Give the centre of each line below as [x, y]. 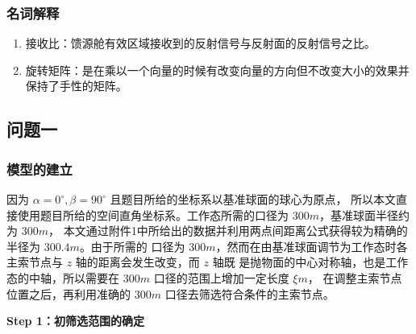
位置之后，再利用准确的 [69, 293]
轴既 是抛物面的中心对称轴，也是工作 [310, 262]
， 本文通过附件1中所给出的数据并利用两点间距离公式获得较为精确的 [228, 231]
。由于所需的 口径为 [132, 246]
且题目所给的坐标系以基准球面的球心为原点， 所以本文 [253, 199]
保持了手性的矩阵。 [76, 86]
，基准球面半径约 [364, 214]
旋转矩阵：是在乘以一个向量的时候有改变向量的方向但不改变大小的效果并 [217, 70]
